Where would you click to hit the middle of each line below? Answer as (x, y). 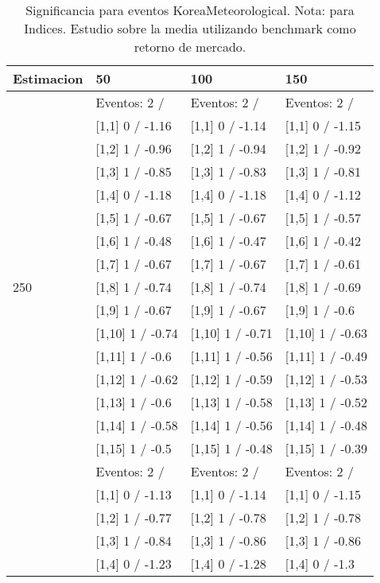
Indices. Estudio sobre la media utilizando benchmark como (190, 28)
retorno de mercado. (190, 47)
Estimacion (48, 78)
